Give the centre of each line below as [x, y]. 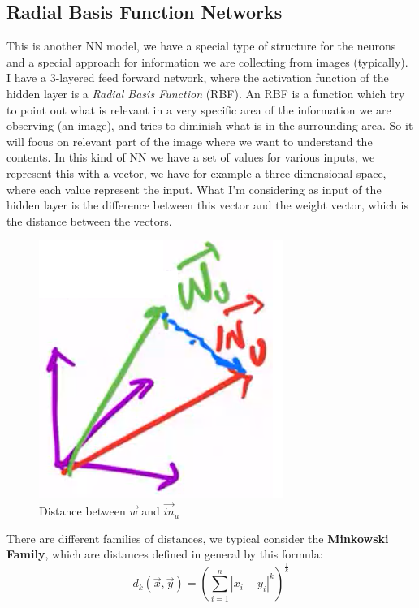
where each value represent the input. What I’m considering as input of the [194, 189]
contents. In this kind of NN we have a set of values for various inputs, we [191, 157]
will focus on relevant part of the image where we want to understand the [190, 141]
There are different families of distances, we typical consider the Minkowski [198, 538]
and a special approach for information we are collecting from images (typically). [207, 61]
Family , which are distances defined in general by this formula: [165, 554]
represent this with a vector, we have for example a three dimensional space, [197, 172]
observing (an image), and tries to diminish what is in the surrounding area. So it [210, 125]
